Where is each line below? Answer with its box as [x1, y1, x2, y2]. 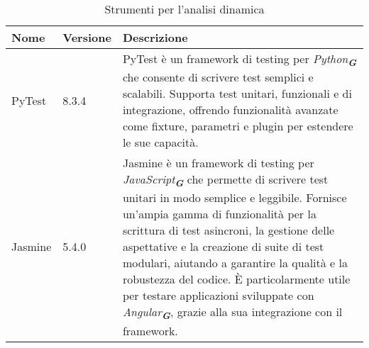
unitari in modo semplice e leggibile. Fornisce [122, 189, 347, 206]
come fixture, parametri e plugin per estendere [122, 118, 353, 135]
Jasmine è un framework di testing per [122, 155, 314, 172]
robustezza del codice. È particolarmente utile [122, 271, 351, 288]
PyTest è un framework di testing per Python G [122, 50, 357, 69]
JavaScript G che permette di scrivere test [122, 171, 329, 190]
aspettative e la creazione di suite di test [122, 238, 324, 255]
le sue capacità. [122, 134, 199, 151]
